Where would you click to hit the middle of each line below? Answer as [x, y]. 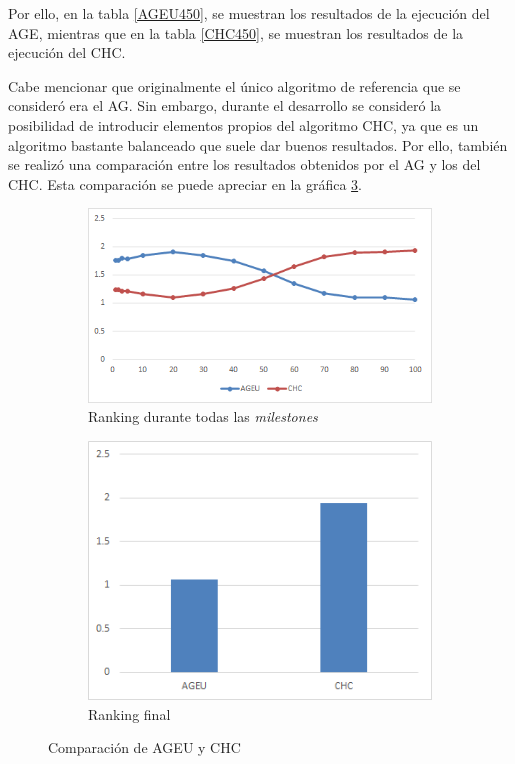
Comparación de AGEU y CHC [144, 747]
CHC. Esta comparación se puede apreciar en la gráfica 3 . [185, 183]
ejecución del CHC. [67, 52]
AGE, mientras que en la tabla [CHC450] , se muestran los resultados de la [236, 32]
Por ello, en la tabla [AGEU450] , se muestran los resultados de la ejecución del [249, 13]
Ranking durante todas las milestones [203, 416]
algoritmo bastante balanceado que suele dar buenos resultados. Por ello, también [258, 144]
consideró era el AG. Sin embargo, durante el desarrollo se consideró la [225, 105]
